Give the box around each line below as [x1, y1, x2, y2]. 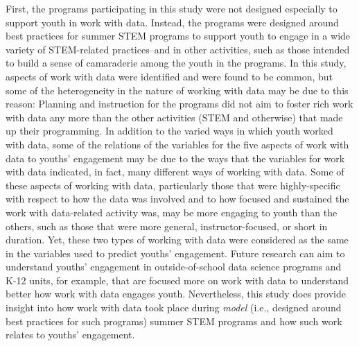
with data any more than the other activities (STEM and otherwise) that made [6, 110, 343, 124]
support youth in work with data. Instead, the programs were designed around [6, 15, 339, 29]
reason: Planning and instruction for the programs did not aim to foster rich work [6, 96, 353, 111]
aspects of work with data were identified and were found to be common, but [6, 69, 333, 83]
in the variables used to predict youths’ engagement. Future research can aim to [6, 245, 345, 260]
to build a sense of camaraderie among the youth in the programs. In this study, [6, 55, 347, 70]
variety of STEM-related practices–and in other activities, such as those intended [6, 42, 350, 56]
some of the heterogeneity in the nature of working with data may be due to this [6, 83, 349, 97]
